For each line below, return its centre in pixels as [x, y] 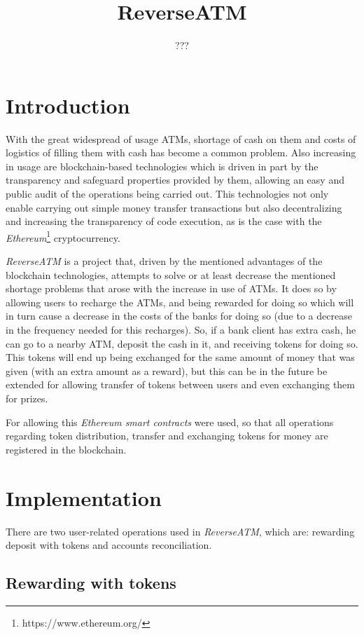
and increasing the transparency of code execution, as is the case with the [164, 221]
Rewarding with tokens [91, 583]
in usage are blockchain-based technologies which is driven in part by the [162, 166]
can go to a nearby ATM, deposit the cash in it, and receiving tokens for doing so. [182, 343]
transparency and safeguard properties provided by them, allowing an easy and [175, 180]
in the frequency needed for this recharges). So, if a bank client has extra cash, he [181, 330]
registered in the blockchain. [66, 449]
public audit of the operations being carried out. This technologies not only [167, 194]
